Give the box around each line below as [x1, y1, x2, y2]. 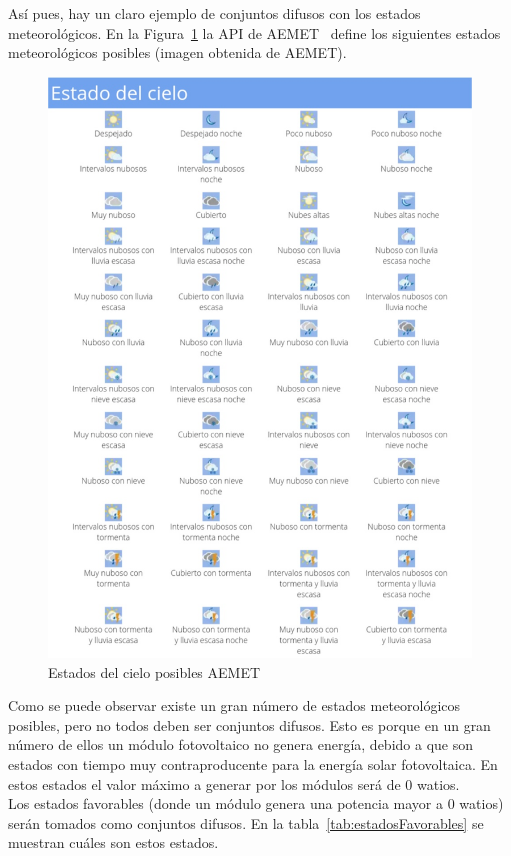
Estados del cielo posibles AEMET [48, 661, 261, 682]
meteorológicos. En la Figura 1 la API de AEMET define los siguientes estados [8, 22, 501, 43]
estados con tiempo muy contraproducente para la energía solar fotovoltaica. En [8, 753, 498, 774]
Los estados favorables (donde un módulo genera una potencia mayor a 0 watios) [8, 793, 504, 814]
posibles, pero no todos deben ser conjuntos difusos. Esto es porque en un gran [8, 714, 491, 735]
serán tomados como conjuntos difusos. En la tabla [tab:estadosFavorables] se [8, 812, 484, 833]
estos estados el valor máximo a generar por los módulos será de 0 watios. [8, 773, 460, 794]
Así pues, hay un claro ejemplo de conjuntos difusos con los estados [8, 3, 421, 23]
